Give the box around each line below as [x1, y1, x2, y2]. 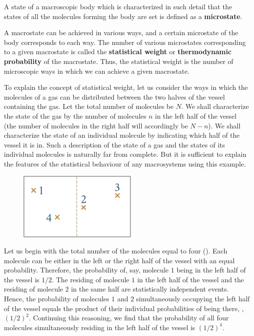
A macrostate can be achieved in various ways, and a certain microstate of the [4, 27, 238, 38]
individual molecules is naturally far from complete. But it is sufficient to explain [4, 149, 247, 159]
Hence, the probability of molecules [4, 294, 109, 304]
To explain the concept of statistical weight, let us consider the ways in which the [4, 82, 248, 92]
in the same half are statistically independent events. [71, 284, 229, 294]
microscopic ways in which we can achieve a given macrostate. [4, 65, 190, 76]
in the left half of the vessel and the [137, 274, 244, 284]
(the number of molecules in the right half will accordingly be [4, 120, 188, 130]
